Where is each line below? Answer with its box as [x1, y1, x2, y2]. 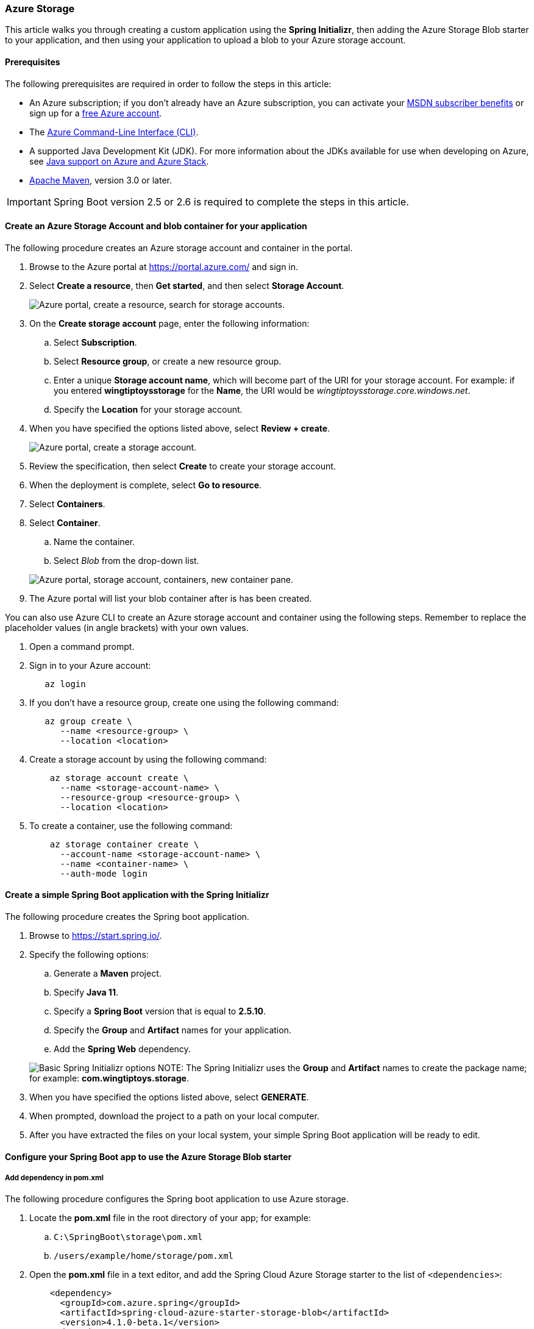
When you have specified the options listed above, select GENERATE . [29, 1092, 309, 1103]
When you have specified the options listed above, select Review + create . [29, 422, 330, 433]
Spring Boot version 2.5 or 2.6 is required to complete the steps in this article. [53, 195, 409, 208]
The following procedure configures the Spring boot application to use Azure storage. [5, 1194, 349, 1205]
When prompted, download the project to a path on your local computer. [29, 1111, 319, 1122]
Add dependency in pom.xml [5, 1174, 104, 1183]
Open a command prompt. [29, 641, 135, 652]
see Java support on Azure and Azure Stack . [29, 155, 209, 166]
